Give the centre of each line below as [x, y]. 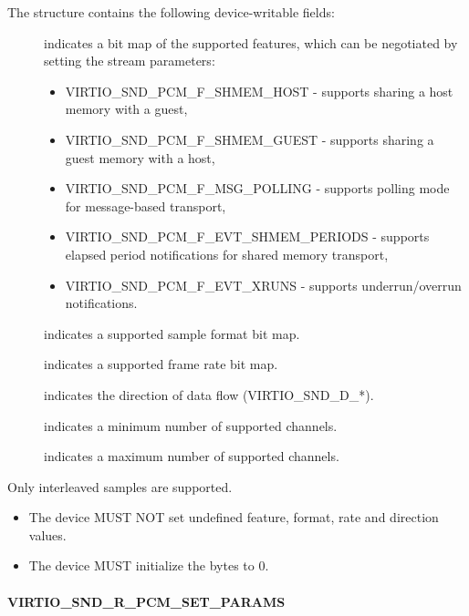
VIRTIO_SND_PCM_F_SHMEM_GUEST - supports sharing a [250, 139]
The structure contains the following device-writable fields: [171, 12]
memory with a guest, [126, 109]
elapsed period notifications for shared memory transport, [227, 254]
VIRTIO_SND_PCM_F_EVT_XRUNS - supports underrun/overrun [263, 285]
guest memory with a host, [140, 157]
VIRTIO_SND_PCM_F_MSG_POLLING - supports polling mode [257, 188]
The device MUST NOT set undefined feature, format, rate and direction [234, 517]
